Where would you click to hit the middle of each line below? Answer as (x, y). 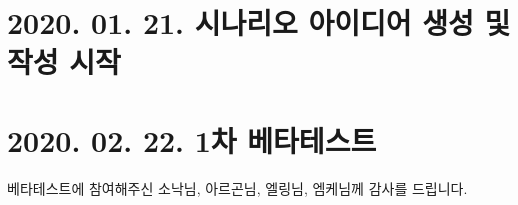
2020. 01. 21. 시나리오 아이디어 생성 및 (259, 22)
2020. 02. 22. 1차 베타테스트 (192, 139)
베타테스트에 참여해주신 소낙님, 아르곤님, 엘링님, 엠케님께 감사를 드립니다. (237, 187)
